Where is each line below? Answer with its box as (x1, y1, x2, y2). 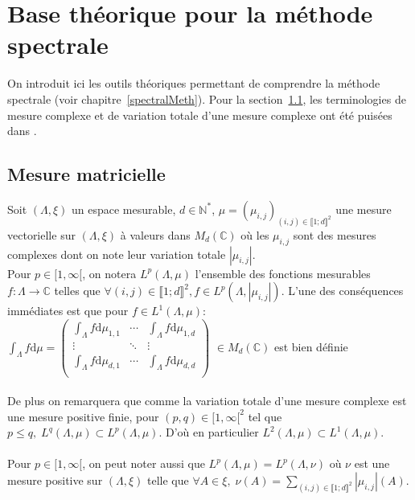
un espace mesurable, (72, 200, 176, 217)
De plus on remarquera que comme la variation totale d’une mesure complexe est (7, 392, 407, 409)
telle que (147, 472, 189, 489)
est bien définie (273, 338, 348, 355)
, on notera (82, 264, 137, 281)
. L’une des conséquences (281, 282, 404, 299)
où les (240, 226, 269, 243)
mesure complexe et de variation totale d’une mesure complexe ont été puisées (7, 106, 392, 123)
